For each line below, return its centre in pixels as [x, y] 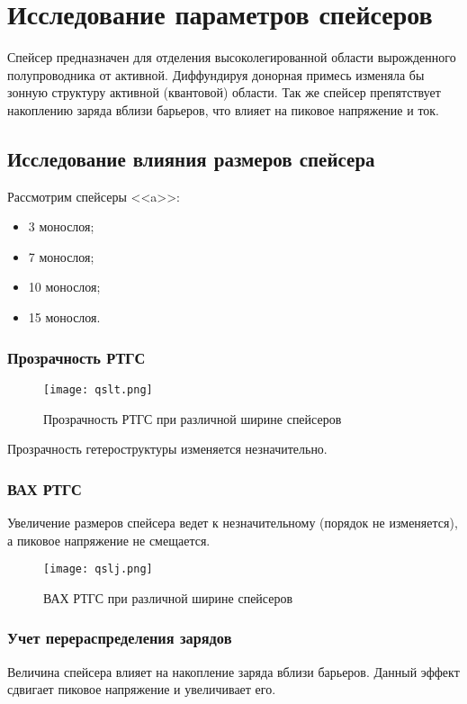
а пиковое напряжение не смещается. [109, 540]
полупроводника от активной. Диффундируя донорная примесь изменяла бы [216, 74]
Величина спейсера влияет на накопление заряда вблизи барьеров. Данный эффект [233, 671]
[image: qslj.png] [98, 569]
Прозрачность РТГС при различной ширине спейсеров [193, 418]
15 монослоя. [64, 317]
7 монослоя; [61, 256]
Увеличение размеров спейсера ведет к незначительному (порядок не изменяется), [233, 522]
